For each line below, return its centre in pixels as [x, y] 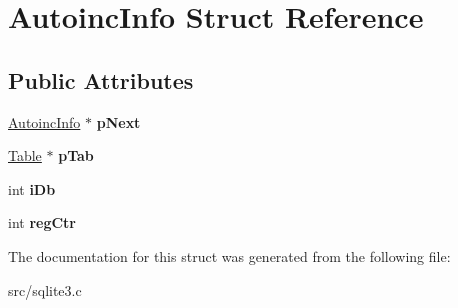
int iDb [32, 188]
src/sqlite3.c [45, 289]
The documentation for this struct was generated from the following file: [229, 255]
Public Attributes [101, 79]
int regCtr [42, 222]
